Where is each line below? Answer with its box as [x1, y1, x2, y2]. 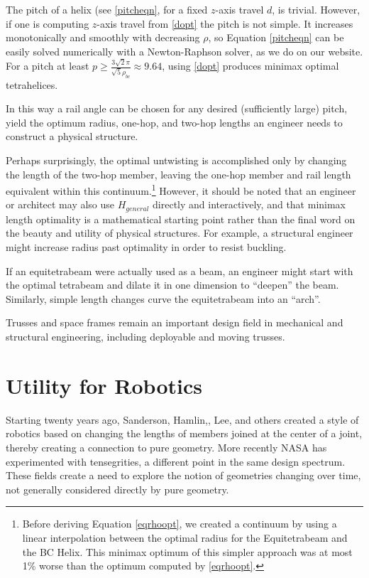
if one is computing [6, 16, 89, 31]
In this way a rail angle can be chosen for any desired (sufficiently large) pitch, [6, 101, 348, 116]
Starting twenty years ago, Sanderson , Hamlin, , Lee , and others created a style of [6, 412, 359, 427]
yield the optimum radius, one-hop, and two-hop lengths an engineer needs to [6, 114, 343, 129]
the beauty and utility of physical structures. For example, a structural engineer [6, 225, 353, 240]
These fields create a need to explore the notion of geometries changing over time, [6, 468, 361, 483]
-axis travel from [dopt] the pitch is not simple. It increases [97, 16, 353, 31]
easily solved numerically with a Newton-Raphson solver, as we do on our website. [6, 43, 363, 58]
